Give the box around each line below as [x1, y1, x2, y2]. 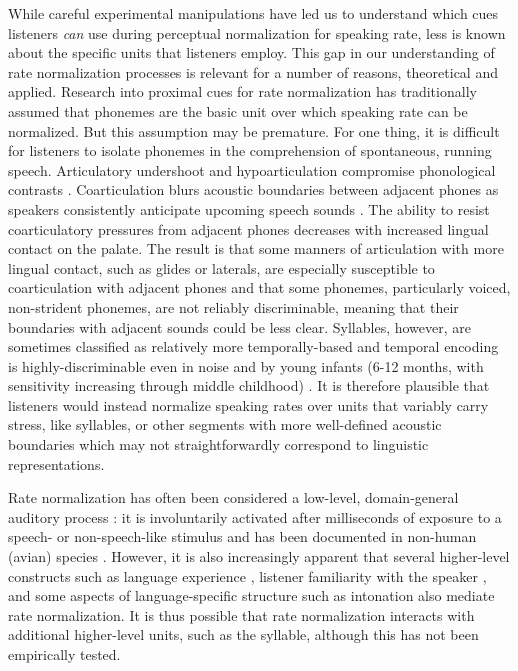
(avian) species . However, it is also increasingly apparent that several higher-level [8, 546, 510, 567]
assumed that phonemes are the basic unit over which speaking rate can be [8, 100, 468, 121]
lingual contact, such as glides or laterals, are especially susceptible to [8, 257, 435, 278]
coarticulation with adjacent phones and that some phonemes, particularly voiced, [8, 277, 511, 298]
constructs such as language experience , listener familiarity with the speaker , [8, 565, 487, 586]
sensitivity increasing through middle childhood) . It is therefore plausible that [8, 375, 490, 396]
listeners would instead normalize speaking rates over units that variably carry [8, 394, 489, 415]
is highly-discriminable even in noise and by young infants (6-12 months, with [8, 355, 484, 376]
